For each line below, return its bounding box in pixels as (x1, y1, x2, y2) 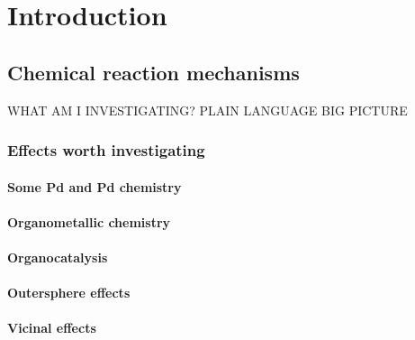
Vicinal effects (7, 318, 96, 337)
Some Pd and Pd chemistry (7, 177, 182, 196)
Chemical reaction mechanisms (7, 58, 300, 86)
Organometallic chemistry (7, 212, 171, 231)
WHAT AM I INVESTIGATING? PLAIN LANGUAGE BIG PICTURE (7, 100, 408, 119)
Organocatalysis (7, 247, 108, 266)
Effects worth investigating (7, 139, 205, 161)
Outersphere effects (7, 283, 131, 302)
